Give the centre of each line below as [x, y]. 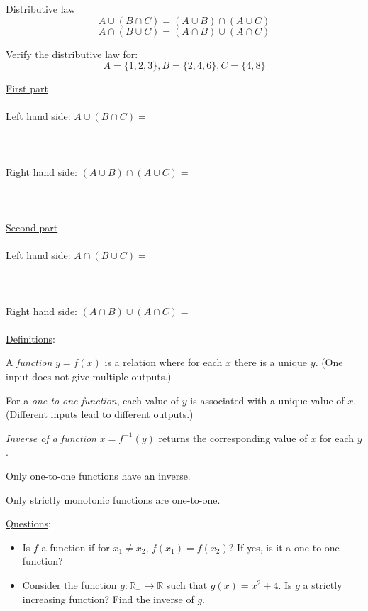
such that [187, 585]
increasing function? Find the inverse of [108, 599]
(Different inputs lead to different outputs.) [100, 414]
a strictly [323, 585]
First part [27, 88]
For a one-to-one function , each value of [93, 400]
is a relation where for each [163, 362]
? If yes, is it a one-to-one [284, 547]
